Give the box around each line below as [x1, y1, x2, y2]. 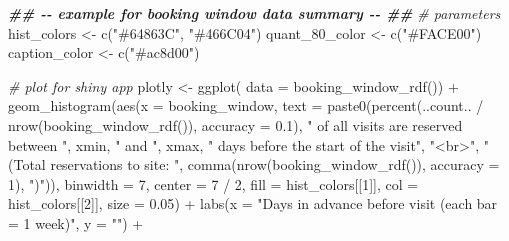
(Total [8, 154, 46, 175]
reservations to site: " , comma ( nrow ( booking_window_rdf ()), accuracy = [50, 154, 500, 175]
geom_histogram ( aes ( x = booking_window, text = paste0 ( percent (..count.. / [8, 95, 484, 116]
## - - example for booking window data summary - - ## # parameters [8, 3, 501, 23]
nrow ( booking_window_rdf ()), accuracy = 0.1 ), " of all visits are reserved [8, 114, 463, 135]
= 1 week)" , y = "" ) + [8, 212, 144, 233]
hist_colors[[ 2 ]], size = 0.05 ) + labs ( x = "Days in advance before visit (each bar [8, 193, 498, 214]
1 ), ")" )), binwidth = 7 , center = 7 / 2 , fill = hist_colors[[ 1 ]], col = [8, 173, 419, 194]
